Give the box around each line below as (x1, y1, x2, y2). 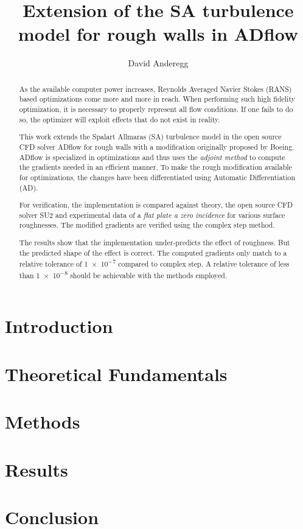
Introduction (5, 314, 113, 338)
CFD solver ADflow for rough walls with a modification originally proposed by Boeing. (19, 141, 294, 152)
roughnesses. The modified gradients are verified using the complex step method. (19, 220, 275, 230)
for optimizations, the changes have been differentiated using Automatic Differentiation (19, 172, 296, 182)
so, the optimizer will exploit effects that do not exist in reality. (19, 114, 220, 124)
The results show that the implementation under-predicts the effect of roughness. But (19, 237, 290, 247)
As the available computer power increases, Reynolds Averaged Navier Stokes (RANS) (19, 83, 292, 94)
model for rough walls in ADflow (18, 21, 299, 46)
